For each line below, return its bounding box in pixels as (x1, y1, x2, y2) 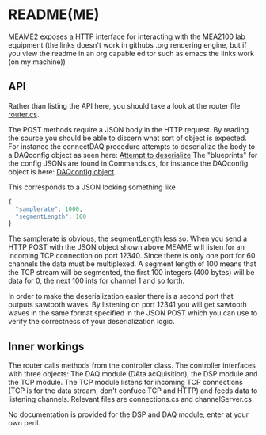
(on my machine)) (8, 57, 66, 67)
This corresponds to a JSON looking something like (8, 182, 176, 192)
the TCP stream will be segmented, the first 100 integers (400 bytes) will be (8, 268, 255, 277)
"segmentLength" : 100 (15, 212, 87, 220)
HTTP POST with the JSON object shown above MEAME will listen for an (8, 242, 245, 252)
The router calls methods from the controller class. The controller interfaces (8, 361, 256, 370)
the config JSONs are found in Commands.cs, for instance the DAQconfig (8, 158, 249, 168)
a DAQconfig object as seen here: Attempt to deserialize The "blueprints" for (8, 150, 258, 159)
